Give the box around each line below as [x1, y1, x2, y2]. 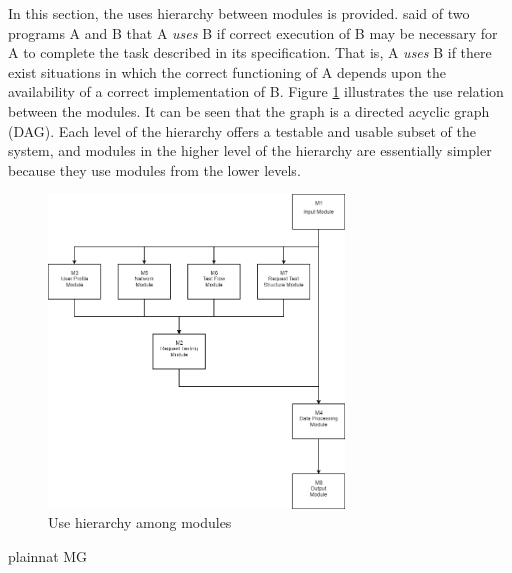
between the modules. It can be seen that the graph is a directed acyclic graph [8, 100, 490, 121]
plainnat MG [8, 545, 88, 566]
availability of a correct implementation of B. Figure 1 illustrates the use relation [8, 81, 504, 102]
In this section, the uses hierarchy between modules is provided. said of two [8, 3, 470, 23]
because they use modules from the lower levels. [8, 159, 301, 180]
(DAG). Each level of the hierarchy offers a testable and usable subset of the [8, 120, 477, 141]
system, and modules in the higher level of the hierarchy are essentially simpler [8, 140, 492, 161]
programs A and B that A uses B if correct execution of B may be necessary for [8, 22, 498, 43]
